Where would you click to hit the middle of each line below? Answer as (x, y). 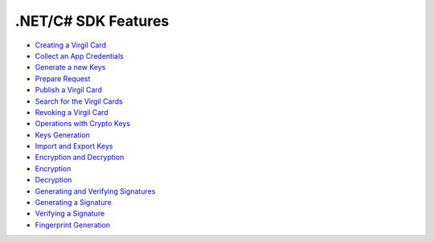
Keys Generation (62, 135)
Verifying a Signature (70, 214)
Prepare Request (63, 78)
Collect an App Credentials (79, 55)
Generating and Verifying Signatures (95, 191)
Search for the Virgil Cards (79, 101)
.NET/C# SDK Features (92, 21)
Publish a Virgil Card (69, 90)
